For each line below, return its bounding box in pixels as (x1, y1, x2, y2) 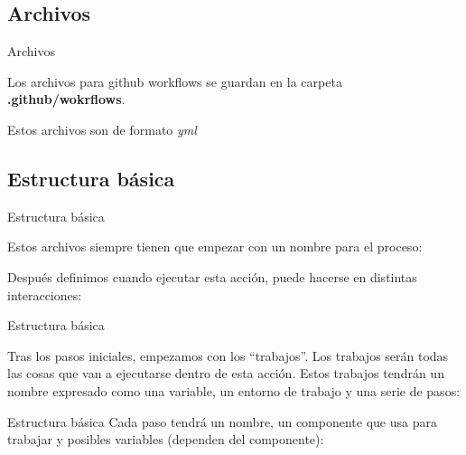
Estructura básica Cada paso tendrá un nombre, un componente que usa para (7, 412, 437, 431)
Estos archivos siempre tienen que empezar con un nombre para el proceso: (7, 237, 423, 256)
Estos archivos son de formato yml (7, 119, 197, 138)
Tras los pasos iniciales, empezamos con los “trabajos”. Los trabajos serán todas (7, 346, 449, 365)
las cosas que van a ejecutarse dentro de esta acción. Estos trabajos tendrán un (7, 364, 444, 383)
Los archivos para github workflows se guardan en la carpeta (7, 71, 342, 90)
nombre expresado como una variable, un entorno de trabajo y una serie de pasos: (7, 381, 461, 400)
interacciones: (7, 285, 82, 304)
